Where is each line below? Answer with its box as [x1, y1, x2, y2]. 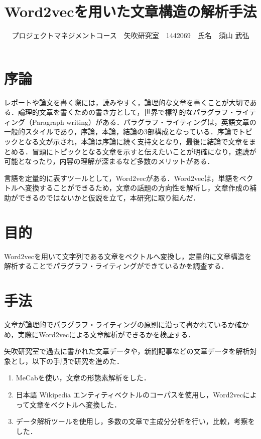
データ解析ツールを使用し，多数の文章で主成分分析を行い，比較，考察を [16, 416, 255, 426]
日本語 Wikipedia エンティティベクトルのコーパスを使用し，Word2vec [16, 389, 243, 399]
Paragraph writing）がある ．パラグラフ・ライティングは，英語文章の [32, 116, 256, 127]
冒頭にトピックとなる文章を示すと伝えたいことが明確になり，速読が [32, 146, 256, 156]
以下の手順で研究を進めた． [32, 355, 123, 366]
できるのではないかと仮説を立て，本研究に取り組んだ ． [18, 192, 200, 202]
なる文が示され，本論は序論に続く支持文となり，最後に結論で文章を [25, 136, 249, 147]
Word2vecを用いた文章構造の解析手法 [4, 1, 257, 22]
